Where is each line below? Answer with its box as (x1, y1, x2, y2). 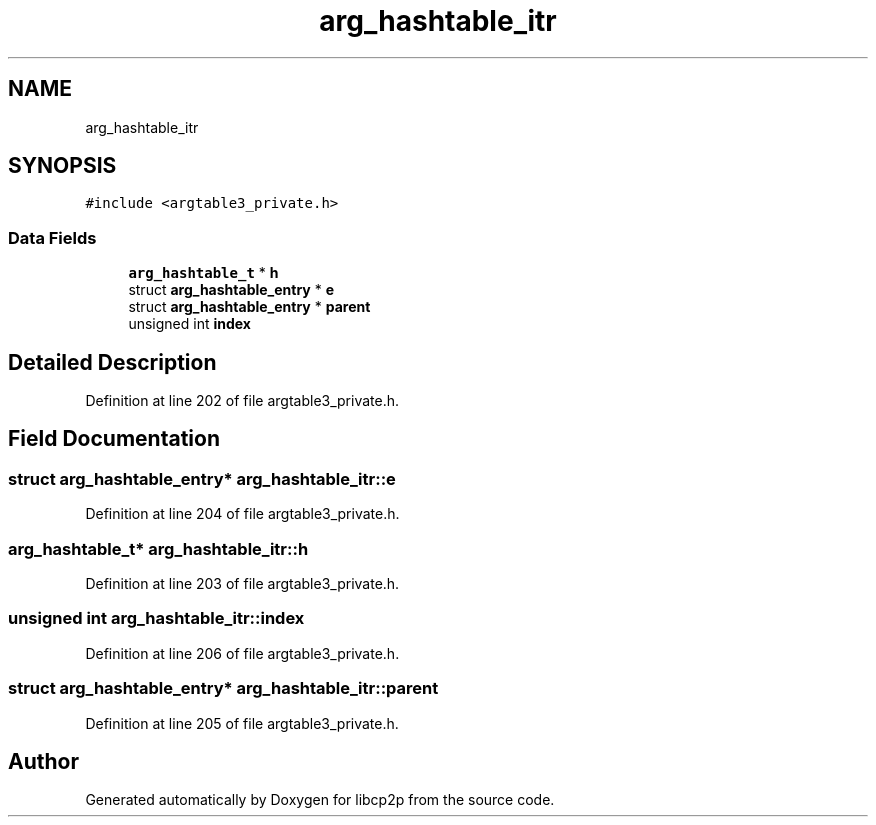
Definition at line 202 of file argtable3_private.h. (85, 392, 400, 410)
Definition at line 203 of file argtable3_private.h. (85, 575, 400, 592)
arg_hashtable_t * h (128, 264, 279, 282)
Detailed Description (8, 349, 217, 375)
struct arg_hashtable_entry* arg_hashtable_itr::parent (8, 678, 439, 699)
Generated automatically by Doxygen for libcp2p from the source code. (85, 791, 555, 809)
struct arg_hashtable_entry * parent (128, 298, 371, 316)
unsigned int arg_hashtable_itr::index (8, 608, 305, 629)
